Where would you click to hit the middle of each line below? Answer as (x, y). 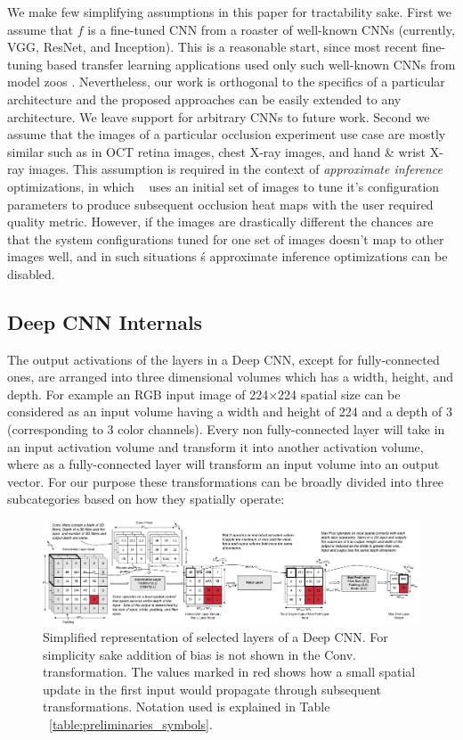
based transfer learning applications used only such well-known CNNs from (251, 64)
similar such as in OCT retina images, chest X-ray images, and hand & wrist (217, 151)
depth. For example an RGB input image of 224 (138, 394)
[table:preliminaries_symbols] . (131, 724)
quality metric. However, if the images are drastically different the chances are (220, 222)
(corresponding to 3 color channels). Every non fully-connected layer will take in (226, 429)
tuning (25, 64)
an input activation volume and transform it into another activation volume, (215, 446)
